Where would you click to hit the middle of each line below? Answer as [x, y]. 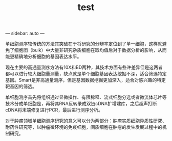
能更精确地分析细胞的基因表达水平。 [44, 57]
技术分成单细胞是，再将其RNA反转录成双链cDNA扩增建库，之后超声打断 [81, 104]
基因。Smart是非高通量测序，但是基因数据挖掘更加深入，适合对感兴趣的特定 [86, 80]
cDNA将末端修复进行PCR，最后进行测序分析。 [54, 110]
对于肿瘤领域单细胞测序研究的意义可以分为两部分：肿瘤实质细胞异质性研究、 [86, 121]
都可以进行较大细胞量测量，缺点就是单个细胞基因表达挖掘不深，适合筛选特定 [86, 74]
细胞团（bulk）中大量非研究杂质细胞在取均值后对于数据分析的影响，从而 [90, 50]
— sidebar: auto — [25, 33]
